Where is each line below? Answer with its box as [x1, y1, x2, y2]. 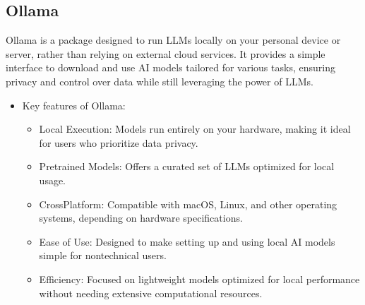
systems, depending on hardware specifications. [39, 210, 243, 225]
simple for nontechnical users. [39, 248, 167, 263]
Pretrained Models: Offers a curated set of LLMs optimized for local [39, 159, 335, 174]
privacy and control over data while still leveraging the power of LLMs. [6, 73, 313, 88]
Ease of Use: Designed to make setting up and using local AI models [39, 234, 335, 249]
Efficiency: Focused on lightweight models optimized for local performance [39, 271, 360, 286]
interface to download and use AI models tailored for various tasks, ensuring [6, 60, 335, 75]
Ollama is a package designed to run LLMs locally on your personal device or [6, 32, 341, 47]
